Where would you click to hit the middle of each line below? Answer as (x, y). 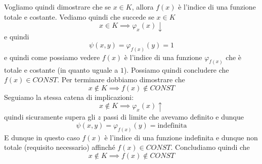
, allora (143, 7)
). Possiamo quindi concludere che (176, 69)
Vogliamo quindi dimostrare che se (58, 7)
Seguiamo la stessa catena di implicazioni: (69, 97)
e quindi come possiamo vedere (52, 57)
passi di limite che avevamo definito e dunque (173, 117)
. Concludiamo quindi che (210, 147)
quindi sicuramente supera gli (50, 117)
